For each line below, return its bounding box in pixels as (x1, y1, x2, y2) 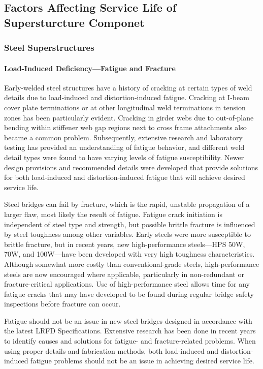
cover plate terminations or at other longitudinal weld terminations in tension (4, 102, 246, 112)
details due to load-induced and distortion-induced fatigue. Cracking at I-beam (4, 92, 249, 103)
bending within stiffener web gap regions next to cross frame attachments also (4, 122, 247, 133)
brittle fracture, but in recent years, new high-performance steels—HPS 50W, (4, 238, 245, 249)
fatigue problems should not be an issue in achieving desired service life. (30, 355, 254, 366)
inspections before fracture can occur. (4, 298, 121, 309)
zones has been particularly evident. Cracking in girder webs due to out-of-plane (4, 112, 254, 122)
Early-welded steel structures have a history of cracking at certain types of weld (4, 82, 252, 93)
